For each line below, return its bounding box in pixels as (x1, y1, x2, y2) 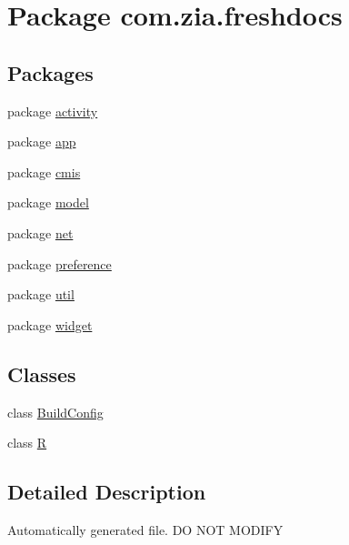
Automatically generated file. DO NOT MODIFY (7, 520, 284, 539)
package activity (7, 101, 98, 120)
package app (7, 132, 76, 151)
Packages (7, 58, 94, 86)
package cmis (7, 162, 81, 181)
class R (7, 433, 47, 452)
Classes (7, 359, 76, 388)
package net (7, 223, 74, 242)
